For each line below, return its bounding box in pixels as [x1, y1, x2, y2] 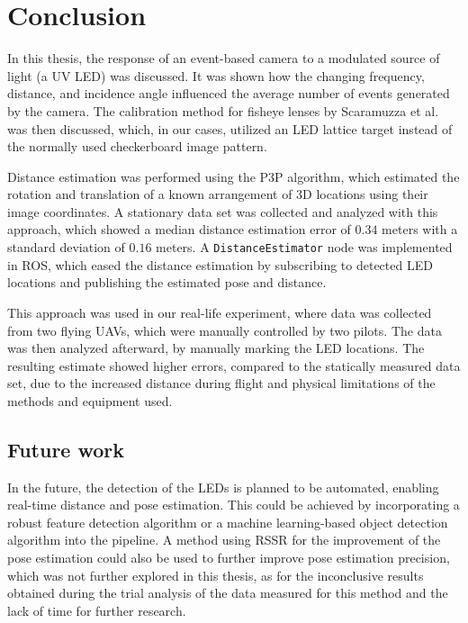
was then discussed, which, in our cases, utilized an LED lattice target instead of [7, 119, 453, 138]
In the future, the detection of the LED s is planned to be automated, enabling [7, 477, 439, 496]
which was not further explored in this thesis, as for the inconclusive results [7, 565, 424, 584]
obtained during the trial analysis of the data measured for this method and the [7, 583, 448, 602]
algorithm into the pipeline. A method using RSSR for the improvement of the [7, 530, 441, 549]
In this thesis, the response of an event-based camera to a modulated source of [7, 49, 440, 68]
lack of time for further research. [7, 600, 186, 619]
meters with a [382, 220, 458, 239]
